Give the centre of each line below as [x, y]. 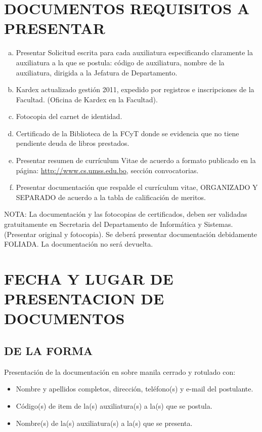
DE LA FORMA [49, 350]
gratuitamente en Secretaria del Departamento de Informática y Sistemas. [119, 224]
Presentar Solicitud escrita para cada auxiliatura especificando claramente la [134, 52]
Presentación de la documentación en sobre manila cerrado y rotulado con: [120, 371]
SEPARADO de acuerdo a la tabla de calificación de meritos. [111, 197]
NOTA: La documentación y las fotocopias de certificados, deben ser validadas [126, 214]
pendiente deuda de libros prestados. [73, 143]
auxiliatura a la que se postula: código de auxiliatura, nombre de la [120, 62]
